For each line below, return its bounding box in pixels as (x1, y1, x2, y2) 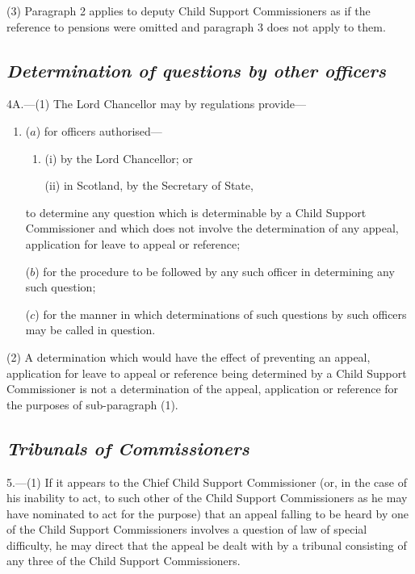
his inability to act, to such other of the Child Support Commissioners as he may (6, 489, 408, 506)
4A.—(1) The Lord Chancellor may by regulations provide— (6, 95, 307, 112)
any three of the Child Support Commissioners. (6, 552, 241, 569)
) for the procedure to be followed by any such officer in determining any (35, 262, 395, 279)
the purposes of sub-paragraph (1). (6, 396, 178, 413)
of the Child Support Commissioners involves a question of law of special (6, 521, 367, 538)
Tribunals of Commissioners (6, 435, 249, 460)
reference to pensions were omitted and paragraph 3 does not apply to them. (6, 18, 386, 35)
